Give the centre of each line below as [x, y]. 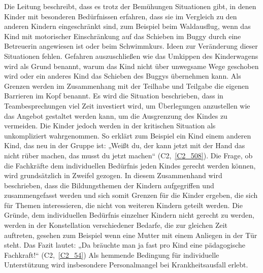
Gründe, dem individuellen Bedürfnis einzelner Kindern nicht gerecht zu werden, [129, 215]
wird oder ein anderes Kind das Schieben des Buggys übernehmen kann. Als [123, 76]
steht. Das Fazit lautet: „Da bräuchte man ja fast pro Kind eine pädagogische [125, 245]
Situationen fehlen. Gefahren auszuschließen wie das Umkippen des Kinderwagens [131, 56]
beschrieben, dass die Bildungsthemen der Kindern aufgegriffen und [109, 185]
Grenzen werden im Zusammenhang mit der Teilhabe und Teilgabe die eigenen [127, 86]
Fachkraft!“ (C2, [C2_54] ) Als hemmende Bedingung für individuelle [112, 254]
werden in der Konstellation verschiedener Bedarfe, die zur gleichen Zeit [116, 225]
